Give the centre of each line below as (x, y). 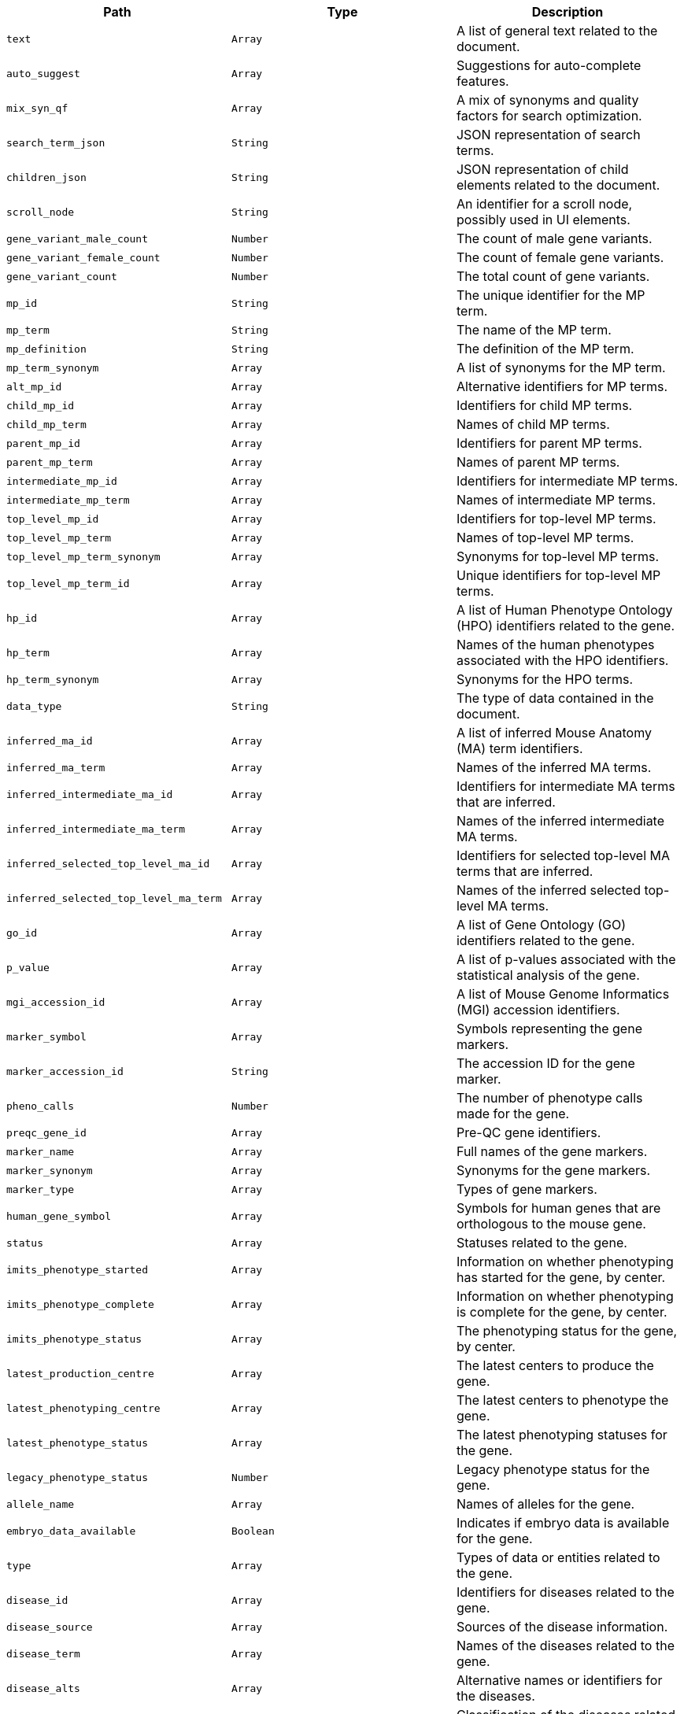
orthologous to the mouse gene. (551, 1224)
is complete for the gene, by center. (562, 1312)
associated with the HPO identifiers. (562, 660)
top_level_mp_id (53, 519)
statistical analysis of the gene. (548, 975)
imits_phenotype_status (74, 1339)
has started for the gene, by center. (561, 1277)
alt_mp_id (34, 386)
